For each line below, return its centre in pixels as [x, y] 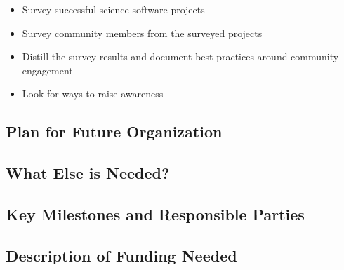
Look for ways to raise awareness [93, 94]
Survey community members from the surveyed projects [142, 33]
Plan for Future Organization [114, 131]
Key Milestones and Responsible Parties [155, 214]
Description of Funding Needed [121, 255]
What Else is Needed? [88, 173]
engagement [47, 70]
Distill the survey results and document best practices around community [180, 56]
